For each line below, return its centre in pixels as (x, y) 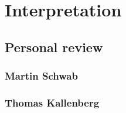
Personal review (54, 47)
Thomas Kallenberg (52, 102)
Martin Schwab (41, 76)
